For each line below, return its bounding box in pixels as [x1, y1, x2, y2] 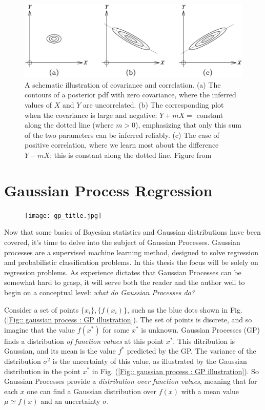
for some [103, 324, 130, 335]
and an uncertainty [40, 396, 100, 406]
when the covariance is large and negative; [25, 109, 157, 120]
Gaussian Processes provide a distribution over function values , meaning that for [4, 376, 257, 386]
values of [25, 99, 52, 110]
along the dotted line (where [25, 119, 114, 130]
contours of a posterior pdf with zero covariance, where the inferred [25, 89, 236, 100]
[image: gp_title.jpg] [25, 212, 102, 219]
